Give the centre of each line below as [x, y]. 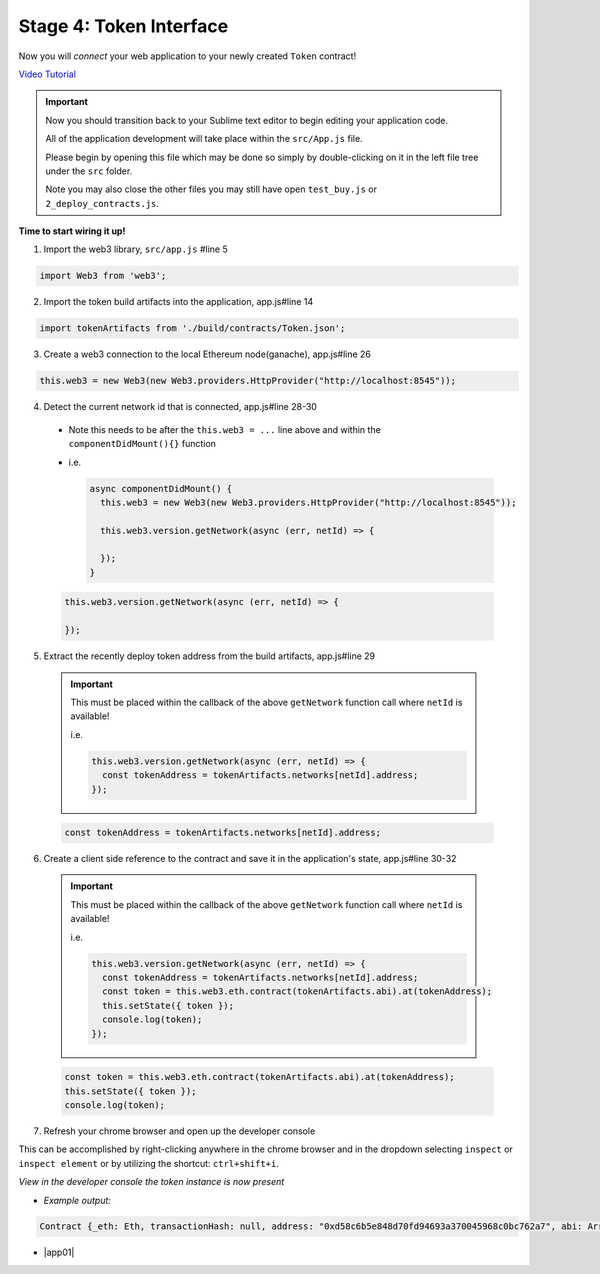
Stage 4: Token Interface [123, 26]
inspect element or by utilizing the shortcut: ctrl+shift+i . [149, 1163]
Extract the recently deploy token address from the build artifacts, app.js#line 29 [209, 656]
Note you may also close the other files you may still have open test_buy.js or [211, 189]
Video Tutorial [47, 74]
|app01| [59, 1252]
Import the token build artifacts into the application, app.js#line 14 [178, 302]
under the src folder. [89, 171]
